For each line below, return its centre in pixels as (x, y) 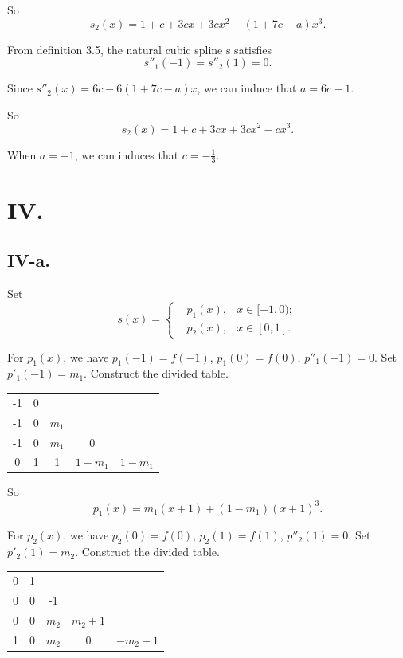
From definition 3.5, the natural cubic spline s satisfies (140, 49)
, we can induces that (127, 154)
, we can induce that (247, 88)
